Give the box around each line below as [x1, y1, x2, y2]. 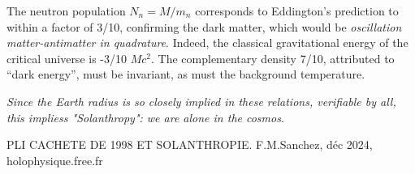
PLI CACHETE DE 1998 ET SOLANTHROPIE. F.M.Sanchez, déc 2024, [6, 136, 373, 153]
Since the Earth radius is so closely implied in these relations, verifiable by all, [6, 92, 396, 109]
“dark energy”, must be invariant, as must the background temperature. [6, 66, 365, 83]
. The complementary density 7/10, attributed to [151, 49, 395, 66]
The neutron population [6, 2, 126, 19]
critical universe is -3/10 [6, 49, 127, 66]
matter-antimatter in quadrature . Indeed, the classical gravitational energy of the [6, 34, 409, 51]
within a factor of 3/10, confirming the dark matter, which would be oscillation [6, 18, 402, 35]
